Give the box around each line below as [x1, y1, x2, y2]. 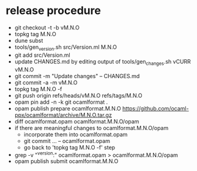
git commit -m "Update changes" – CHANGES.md [14, 72, 140, 79]
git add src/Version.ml [14, 51, 71, 59]
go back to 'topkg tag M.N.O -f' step [23, 144, 116, 151]
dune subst [14, 37, 43, 44]
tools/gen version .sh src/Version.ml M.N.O [14, 43, 117, 52]
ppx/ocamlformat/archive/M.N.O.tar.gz [14, 111, 113, 118]
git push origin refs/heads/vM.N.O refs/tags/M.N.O [14, 92, 143, 99]
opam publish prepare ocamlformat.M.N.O [14, 104, 122, 112]
